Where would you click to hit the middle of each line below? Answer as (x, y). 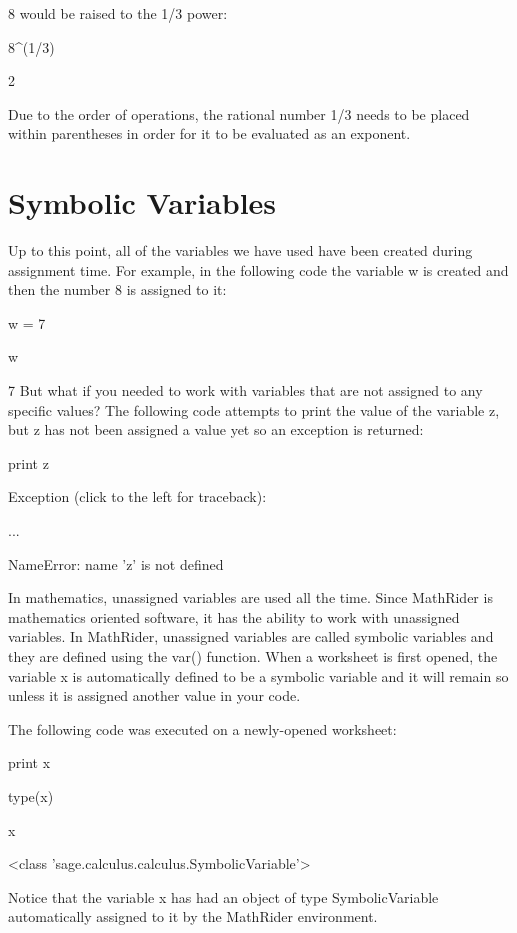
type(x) (31, 795)
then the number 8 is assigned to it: (117, 289)
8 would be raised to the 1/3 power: (118, 13)
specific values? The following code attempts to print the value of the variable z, (254, 409)
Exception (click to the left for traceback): (137, 496)
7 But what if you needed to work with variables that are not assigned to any (245, 390)
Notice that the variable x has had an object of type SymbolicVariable (223, 896)
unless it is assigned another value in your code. (154, 695)
